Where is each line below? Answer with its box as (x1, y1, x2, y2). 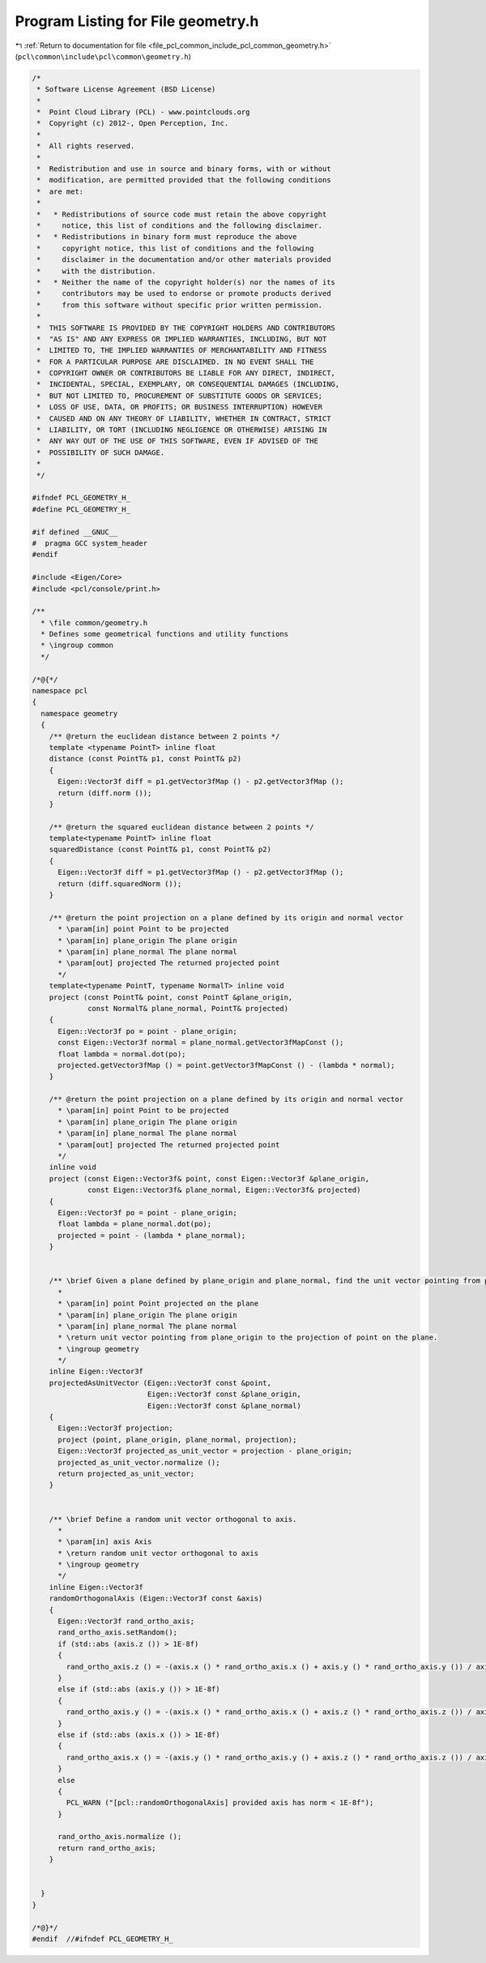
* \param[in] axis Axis (58, 1537, 152, 1546)
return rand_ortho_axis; (58, 1843, 157, 1853)
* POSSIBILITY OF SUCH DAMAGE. (36, 448, 165, 457)
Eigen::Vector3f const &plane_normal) (147, 1401, 301, 1410)
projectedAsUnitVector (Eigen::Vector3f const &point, (49, 1378, 271, 1387)
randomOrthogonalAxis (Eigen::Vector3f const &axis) (49, 1594, 263, 1603)
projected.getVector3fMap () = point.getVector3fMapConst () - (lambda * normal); (58, 1061, 396, 1069)
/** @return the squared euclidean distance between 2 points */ (49, 822, 314, 831)
